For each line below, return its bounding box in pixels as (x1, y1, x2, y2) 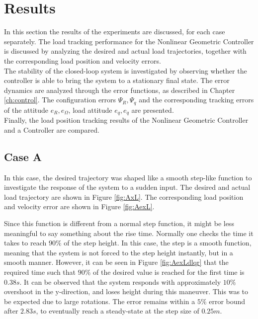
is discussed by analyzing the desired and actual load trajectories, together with (4, 46, 247, 56)
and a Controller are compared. (4, 124, 99, 135)
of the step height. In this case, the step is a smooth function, (64, 238, 252, 248)
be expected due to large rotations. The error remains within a (4, 296, 195, 306)
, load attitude (68, 104, 112, 115)
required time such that (4, 266, 76, 277)
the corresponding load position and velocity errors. (4, 55, 161, 66)
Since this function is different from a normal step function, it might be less (4, 218, 234, 228)
